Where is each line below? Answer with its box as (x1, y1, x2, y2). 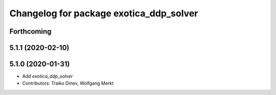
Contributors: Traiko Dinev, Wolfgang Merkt (22, 80, 114, 86)
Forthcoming (9, 27, 52, 36)
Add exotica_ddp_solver (22, 73, 73, 79)
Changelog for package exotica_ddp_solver (9, 8, 198, 19)
